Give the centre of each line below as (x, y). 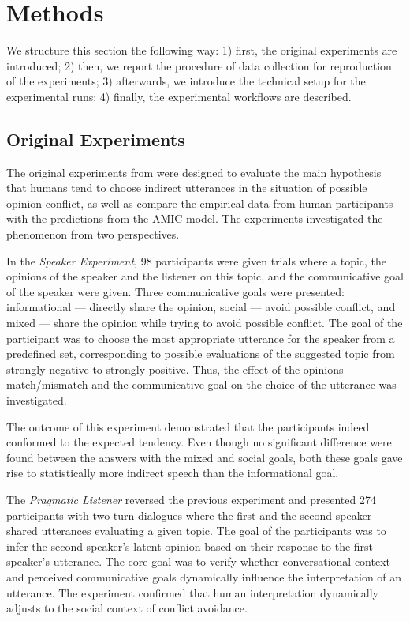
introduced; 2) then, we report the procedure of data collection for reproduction (199, 65)
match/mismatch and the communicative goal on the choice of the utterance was (201, 384)
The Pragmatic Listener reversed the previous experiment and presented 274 (191, 499)
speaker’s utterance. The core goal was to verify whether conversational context (198, 561)
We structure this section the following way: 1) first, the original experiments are (202, 50)
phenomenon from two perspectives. (93, 234)
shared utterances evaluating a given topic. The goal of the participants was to (196, 531)
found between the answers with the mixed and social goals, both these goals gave (205, 457)
